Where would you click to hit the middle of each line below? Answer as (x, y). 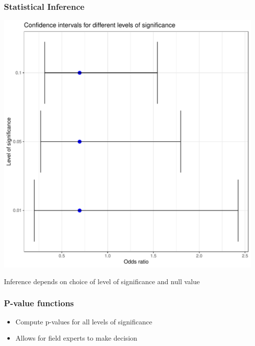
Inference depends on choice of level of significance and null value (102, 281)
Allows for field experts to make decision (76, 338)
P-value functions (39, 303)
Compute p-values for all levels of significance (84, 321)
